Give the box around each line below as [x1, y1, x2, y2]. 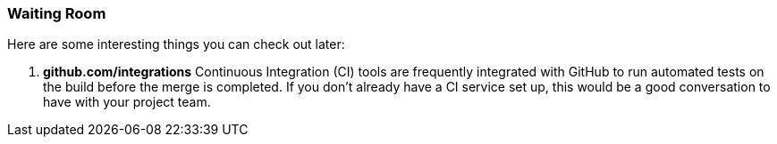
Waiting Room [7, 4, 106, 22]
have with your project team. [43, 94, 211, 110]
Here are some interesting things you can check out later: [7, 36, 345, 52]
